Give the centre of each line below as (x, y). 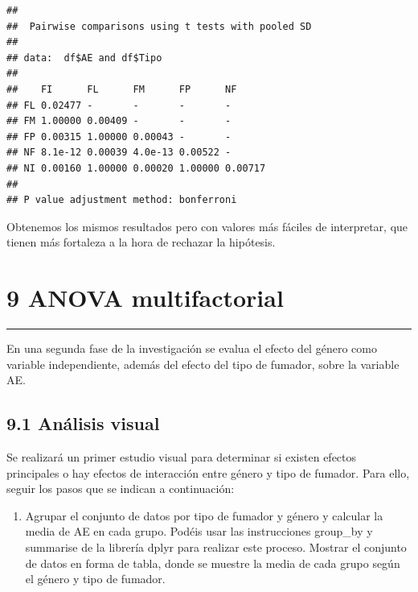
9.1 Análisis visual (83, 423)
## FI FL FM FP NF (122, 89)
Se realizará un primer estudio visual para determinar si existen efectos (182, 457)
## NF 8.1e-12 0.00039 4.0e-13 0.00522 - (119, 153)
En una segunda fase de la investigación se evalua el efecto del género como (192, 348)
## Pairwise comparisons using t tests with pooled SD (159, 26)
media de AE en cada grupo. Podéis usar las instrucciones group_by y (199, 531)
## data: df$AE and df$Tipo (84, 58)
